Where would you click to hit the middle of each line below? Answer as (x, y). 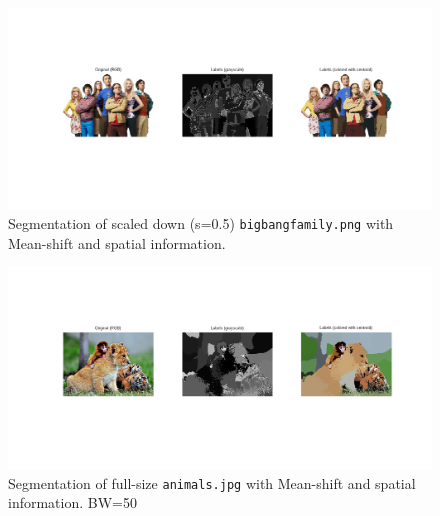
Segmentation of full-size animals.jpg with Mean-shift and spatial (212, 482)
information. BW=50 (72, 502)
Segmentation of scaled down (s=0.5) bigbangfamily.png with (201, 223)
